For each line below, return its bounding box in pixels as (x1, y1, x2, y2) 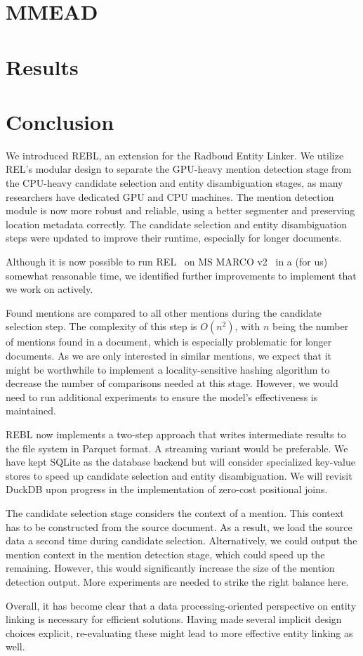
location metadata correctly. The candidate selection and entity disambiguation (6, 216, 347, 231)
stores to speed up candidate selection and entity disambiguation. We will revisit (6, 468, 352, 483)
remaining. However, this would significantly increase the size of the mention (6, 560, 335, 575)
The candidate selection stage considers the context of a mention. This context (6, 505, 344, 520)
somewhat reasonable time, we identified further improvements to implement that (6, 268, 357, 282)
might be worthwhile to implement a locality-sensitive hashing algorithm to (6, 362, 330, 376)
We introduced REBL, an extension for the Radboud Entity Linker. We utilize (6, 147, 344, 162)
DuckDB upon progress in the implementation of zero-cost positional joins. (6, 482, 328, 497)
